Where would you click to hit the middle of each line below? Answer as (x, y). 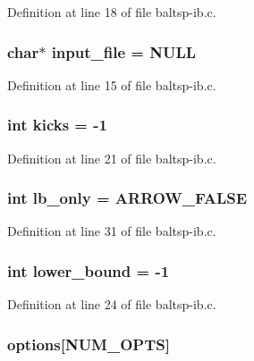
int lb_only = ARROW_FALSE (127, 198)
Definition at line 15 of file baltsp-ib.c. (112, 84)
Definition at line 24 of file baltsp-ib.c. (112, 304)
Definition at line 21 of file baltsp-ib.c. (112, 158)
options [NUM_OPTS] (89, 344)
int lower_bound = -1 (89, 270)
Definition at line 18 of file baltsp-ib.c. (112, 12)
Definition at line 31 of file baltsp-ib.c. (112, 231)
